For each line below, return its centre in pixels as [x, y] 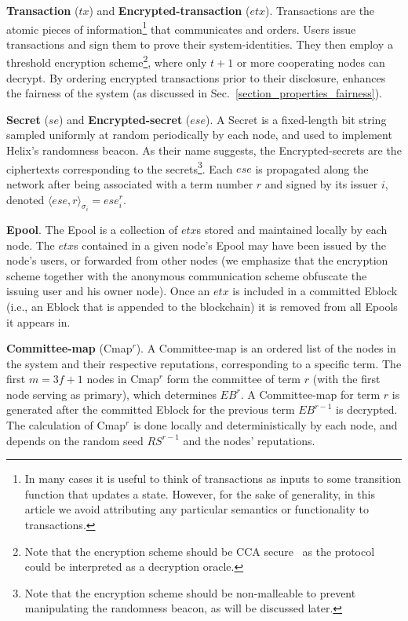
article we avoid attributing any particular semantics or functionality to [197, 509]
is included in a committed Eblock [315, 291]
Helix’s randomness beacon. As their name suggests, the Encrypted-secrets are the [204, 150]
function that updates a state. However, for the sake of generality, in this [200, 493]
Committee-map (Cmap [69, 348]
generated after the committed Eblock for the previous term [151, 409]
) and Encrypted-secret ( [124, 119]
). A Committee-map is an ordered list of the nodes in [266, 348]
